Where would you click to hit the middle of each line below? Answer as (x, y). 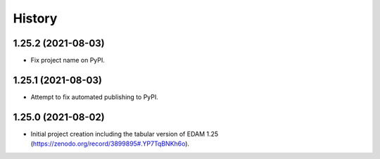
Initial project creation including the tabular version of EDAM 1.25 (125, 134)
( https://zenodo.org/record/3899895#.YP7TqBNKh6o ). (110, 144)
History (35, 18)
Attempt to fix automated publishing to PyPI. (94, 97)
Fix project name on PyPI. (68, 61)
